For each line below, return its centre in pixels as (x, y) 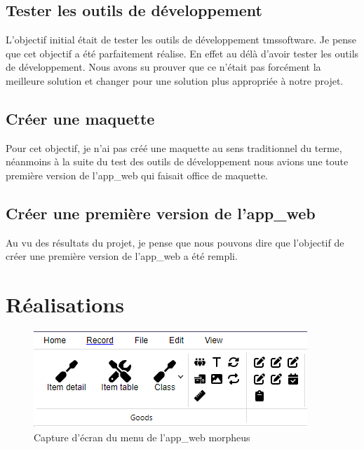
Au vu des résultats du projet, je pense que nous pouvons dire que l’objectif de (175, 242)
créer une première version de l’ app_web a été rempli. (122, 256)
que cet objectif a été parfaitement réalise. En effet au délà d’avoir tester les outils (182, 53)
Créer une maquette (80, 118)
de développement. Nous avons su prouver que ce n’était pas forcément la (163, 67)
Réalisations (65, 304)
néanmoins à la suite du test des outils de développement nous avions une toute (177, 161)
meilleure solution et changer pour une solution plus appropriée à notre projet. (175, 80)
